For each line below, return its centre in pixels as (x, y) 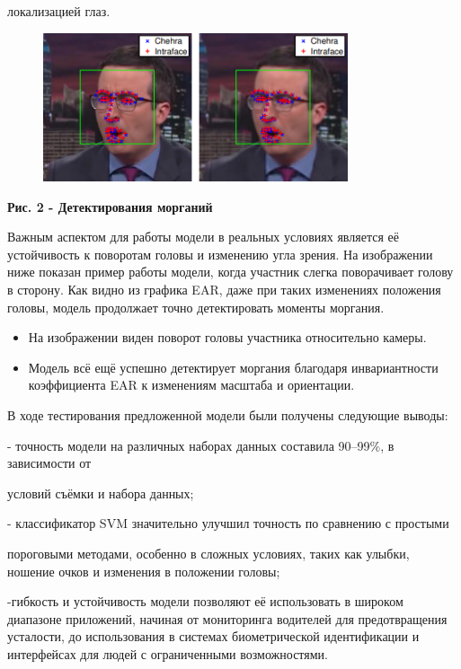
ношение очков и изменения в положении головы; (144, 571)
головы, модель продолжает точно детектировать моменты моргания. (196, 307)
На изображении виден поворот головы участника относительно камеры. (227, 337)
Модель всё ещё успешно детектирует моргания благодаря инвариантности (233, 367)
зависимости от (49, 463)
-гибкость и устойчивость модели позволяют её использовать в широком (205, 601)
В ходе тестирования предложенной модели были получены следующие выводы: (228, 415)
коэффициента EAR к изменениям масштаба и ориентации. (191, 385)
